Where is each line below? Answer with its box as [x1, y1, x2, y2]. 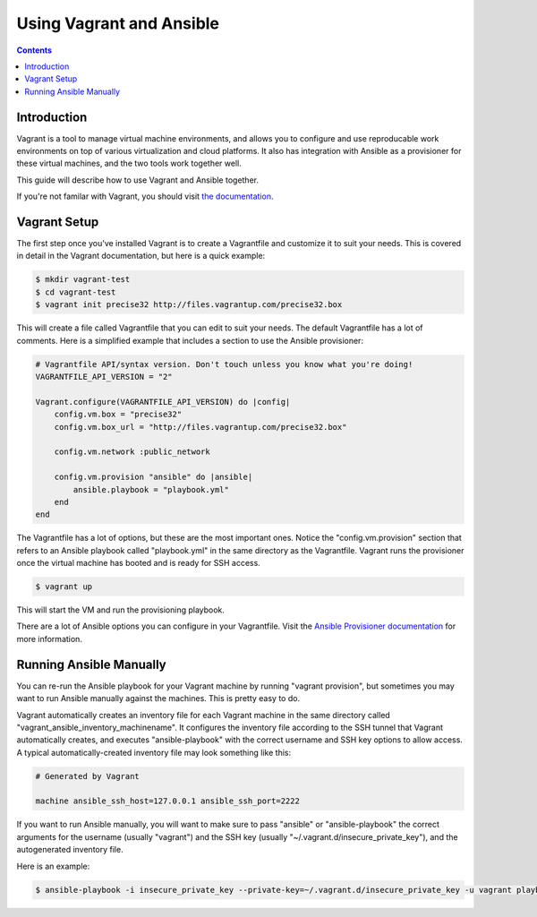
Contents [16, 45, 53, 56]
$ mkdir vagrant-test [35, 274, 131, 285]
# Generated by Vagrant [35, 771, 141, 781]
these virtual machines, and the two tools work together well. [16, 158, 242, 169]
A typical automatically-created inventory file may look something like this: [16, 747, 291, 758]
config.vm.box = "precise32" [54, 409, 183, 420]
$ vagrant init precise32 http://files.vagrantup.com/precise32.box [35, 300, 343, 310]
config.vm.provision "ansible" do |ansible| [54, 472, 253, 483]
